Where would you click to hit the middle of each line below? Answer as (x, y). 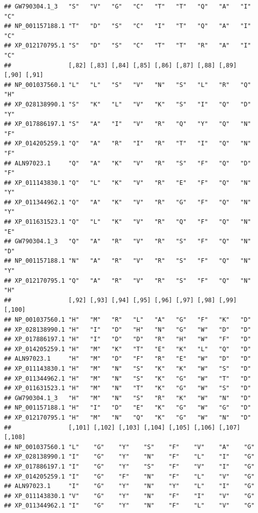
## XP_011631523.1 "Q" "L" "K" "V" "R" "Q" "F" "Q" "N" (127, 222)
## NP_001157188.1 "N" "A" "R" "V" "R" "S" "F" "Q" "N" (127, 261)
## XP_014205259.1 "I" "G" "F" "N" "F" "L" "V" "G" (129, 476)
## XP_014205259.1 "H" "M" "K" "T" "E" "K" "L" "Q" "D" (127, 349)
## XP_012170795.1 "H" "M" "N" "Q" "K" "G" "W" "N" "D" (127, 417)
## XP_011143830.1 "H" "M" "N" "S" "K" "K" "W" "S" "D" (127, 368)
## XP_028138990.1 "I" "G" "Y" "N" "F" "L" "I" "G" (129, 457)
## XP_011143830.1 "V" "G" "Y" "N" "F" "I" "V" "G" (129, 496)
